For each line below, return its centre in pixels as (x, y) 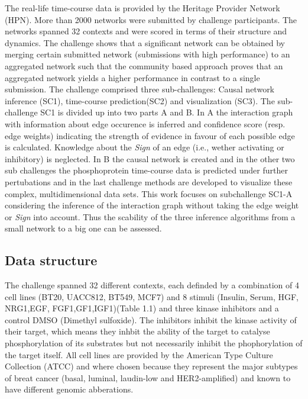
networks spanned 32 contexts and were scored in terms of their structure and (146, 31)
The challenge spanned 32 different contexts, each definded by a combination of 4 (152, 285)
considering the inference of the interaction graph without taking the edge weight (152, 205)
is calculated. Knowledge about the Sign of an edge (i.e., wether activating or (145, 147)
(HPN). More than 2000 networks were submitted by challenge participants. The (151, 19)
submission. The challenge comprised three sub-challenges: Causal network (140, 89)
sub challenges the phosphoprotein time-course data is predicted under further (146, 170)
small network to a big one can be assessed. (83, 228)
